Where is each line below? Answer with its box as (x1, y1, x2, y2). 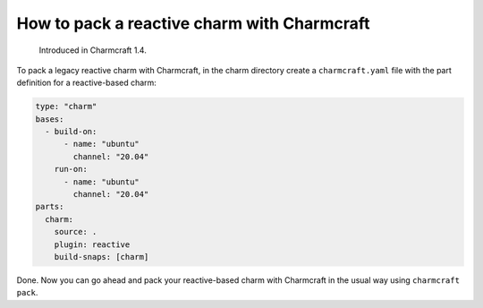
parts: (35, 201, 64, 212)
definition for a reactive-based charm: (16, 77, 157, 89)
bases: (35, 114, 64, 124)
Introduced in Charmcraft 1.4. (38, 45, 147, 56)
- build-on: (45, 126, 97, 137)
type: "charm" (35, 101, 97, 112)
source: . (54, 227, 97, 237)
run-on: (54, 164, 89, 175)
